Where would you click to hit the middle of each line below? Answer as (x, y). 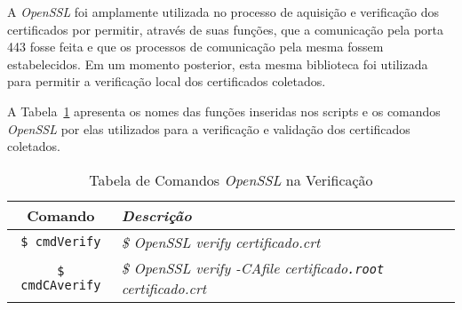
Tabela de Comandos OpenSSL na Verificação (231, 179)
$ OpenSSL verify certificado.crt (221, 242)
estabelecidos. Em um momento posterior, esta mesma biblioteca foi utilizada (218, 64)
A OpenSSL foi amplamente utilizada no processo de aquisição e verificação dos (223, 12)
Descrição (156, 215)
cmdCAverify (61, 285)
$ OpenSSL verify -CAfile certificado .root (253, 267)
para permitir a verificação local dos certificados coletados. (167, 81)
